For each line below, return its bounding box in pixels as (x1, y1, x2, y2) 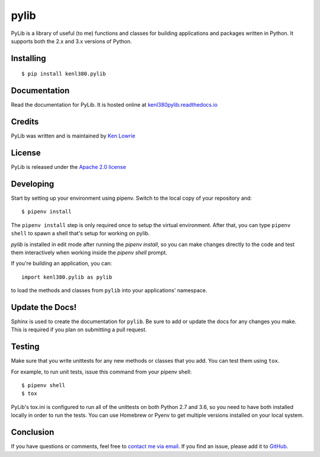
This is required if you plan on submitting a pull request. (11, 326, 148, 333)
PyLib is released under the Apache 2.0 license (11, 164, 127, 171)
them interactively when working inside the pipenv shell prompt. (11, 249, 168, 256)
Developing (11, 178, 55, 189)
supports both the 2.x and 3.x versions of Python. (11, 37, 132, 44)
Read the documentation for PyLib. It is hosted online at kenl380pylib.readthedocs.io (11, 101, 218, 108)
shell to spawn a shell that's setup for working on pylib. (11, 230, 151, 237)
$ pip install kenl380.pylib (21, 71, 106, 77)
